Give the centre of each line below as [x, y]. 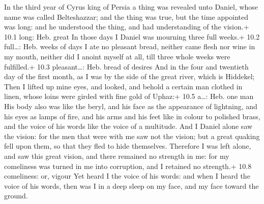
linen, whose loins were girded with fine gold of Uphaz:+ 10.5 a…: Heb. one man [129, 96]
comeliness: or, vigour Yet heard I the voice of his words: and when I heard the [127, 176]
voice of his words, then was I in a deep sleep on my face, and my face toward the [131, 185]
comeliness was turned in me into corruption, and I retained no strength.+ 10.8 [128, 166]
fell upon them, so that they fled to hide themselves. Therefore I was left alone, [128, 146]
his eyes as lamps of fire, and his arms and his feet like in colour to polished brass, [132, 116]
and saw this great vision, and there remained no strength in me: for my [117, 156]
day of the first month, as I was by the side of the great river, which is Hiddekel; [129, 76]
